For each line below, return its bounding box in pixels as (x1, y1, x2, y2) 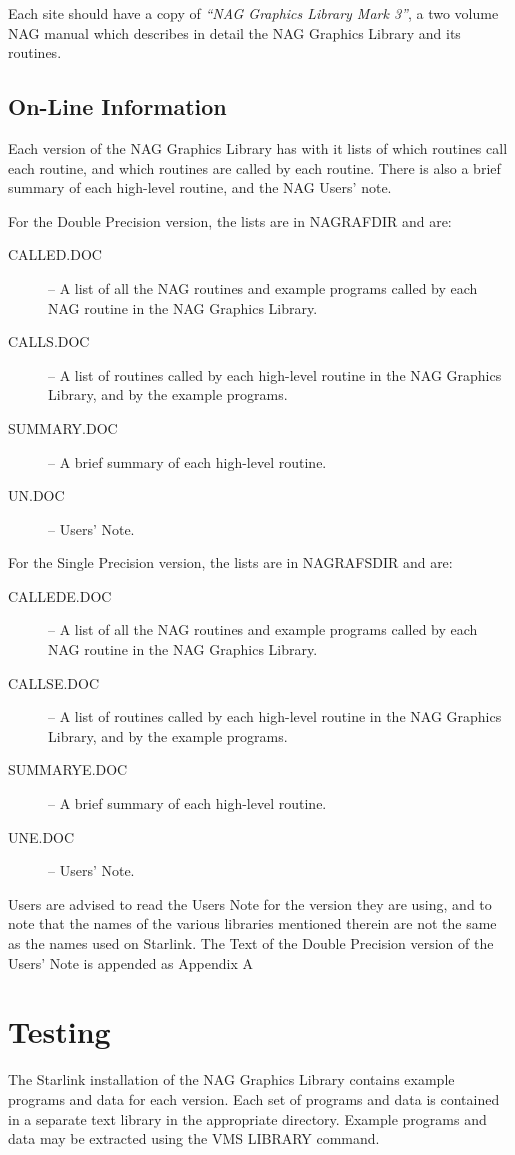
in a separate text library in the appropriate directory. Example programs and (8, 1108, 487, 1129)
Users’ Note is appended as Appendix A (8, 952, 253, 973)
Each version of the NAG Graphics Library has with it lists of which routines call (8, 137, 508, 158)
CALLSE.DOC (8, 672, 100, 693)
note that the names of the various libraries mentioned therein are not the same (8, 913, 497, 934)
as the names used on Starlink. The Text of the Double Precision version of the (8, 933, 494, 954)
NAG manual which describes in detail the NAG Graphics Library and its (8, 22, 461, 43)
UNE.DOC (8, 826, 75, 847)
